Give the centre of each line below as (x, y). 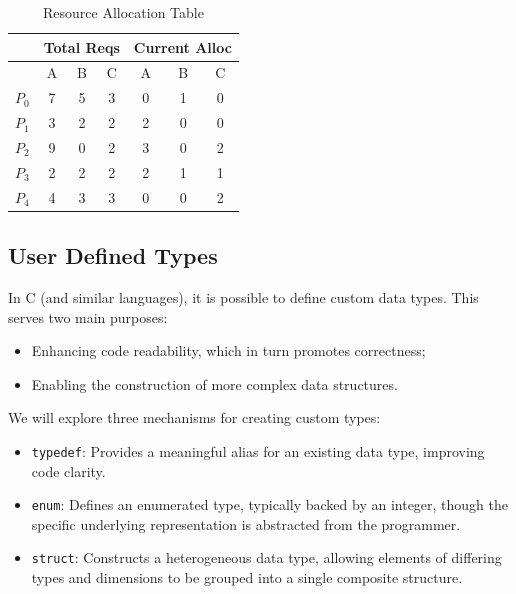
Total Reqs (81, 46)
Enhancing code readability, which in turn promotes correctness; (228, 350)
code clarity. (68, 470)
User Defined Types (113, 255)
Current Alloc (182, 46)
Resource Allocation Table (123, 12)
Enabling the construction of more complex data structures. (214, 383)
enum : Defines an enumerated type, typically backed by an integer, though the (270, 504)
